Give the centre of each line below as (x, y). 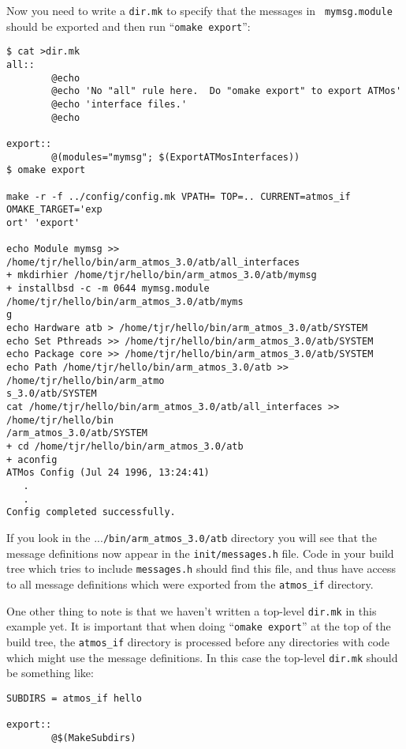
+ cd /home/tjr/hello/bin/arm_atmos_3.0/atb (125, 446)
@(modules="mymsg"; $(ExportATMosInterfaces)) (176, 157)
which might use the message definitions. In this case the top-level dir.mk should (202, 657)
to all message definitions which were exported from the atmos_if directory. (190, 583)
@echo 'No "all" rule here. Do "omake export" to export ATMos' (227, 91)
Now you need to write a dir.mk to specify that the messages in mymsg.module (199, 10)
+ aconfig (32, 459)
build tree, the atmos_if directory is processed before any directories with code (198, 641)
